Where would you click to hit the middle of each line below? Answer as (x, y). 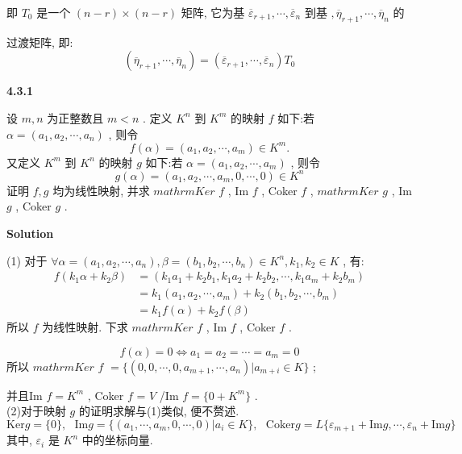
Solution (30, 233)
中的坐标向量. (117, 440)
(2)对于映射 (36, 411)
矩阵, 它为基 (213, 12)
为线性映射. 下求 (85, 327)
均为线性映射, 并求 (101, 190)
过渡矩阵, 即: (40, 42)
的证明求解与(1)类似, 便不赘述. (159, 411)
